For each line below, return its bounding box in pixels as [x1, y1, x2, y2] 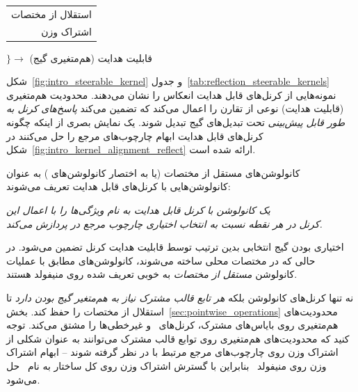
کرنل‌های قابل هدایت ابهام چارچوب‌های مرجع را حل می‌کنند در [6, 128, 263, 143]
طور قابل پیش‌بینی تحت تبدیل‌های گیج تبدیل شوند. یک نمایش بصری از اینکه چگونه [6, 115, 345, 130]
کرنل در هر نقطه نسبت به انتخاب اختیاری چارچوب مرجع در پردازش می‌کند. [6, 216, 323, 230]
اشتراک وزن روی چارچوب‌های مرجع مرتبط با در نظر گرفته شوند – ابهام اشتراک [6, 345, 339, 359]
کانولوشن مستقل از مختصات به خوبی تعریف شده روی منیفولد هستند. [6, 267, 298, 281]
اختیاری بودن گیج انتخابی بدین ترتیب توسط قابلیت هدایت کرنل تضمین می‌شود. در [6, 240, 344, 254]
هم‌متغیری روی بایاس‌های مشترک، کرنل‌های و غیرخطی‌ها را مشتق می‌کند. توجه [6, 317, 339, 332]
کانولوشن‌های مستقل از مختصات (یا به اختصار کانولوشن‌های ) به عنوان [6, 165, 300, 180]
